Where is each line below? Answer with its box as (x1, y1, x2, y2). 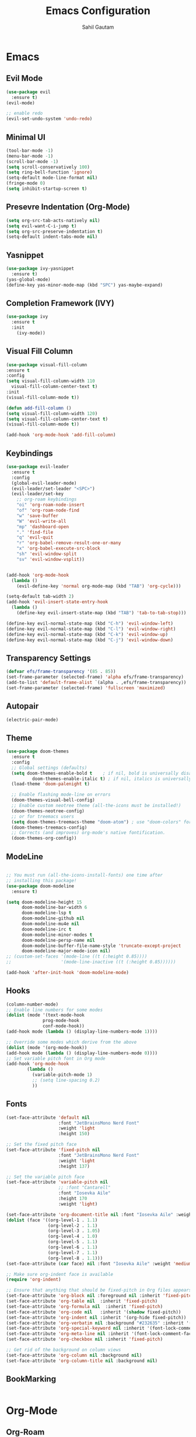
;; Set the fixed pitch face (6, 1142, 77, 1147)
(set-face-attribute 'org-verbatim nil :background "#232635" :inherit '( (6, 1320, 192, 1326)
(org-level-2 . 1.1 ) (47, 1223, 98, 1228)
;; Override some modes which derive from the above (6, 1039, 137, 1045)
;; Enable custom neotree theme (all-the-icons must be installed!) (11, 803, 181, 809)
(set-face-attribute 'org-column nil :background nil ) (6, 1352, 142, 1358)
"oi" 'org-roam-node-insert (16, 502, 85, 508)
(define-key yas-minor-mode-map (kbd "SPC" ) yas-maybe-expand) (6, 282, 163, 288)
